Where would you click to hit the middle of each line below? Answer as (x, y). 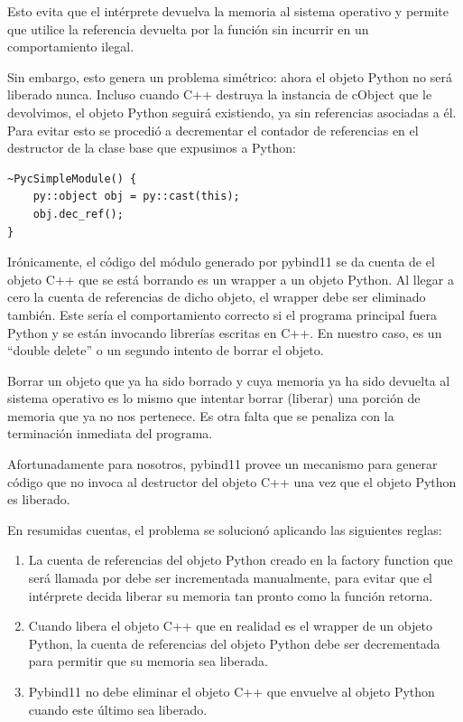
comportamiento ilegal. (71, 47)
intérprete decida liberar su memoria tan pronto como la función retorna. (231, 595)
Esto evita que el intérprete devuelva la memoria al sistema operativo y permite (228, 11)
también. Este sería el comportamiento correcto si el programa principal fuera (222, 314)
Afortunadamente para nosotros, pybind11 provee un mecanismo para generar (222, 464)
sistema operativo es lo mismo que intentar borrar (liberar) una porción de (214, 398)
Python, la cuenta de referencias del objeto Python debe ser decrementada (234, 643)
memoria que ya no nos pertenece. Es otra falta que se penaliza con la (201, 415)
